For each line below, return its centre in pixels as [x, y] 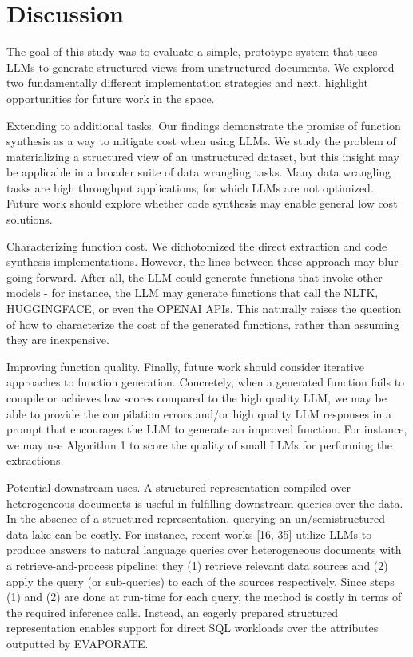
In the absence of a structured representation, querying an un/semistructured [196, 518]
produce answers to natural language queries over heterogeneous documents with [204, 550]
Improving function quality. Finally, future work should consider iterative [185, 366]
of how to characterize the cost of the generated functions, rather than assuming [203, 324]
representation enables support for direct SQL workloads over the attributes [193, 628]
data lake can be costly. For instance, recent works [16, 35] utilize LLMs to [189, 534]
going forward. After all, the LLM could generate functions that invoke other [195, 277]
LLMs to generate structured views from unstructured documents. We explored [201, 67]
